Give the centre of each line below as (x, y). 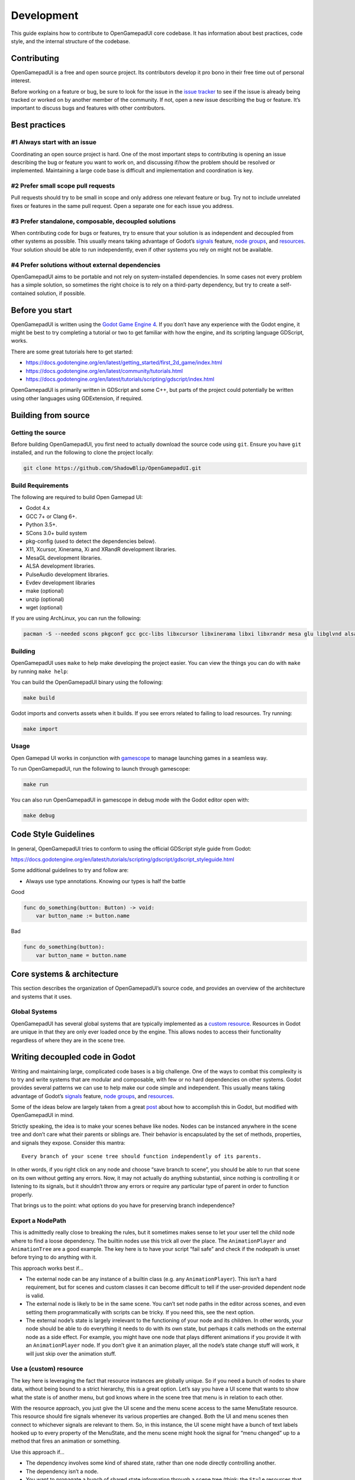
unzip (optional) (45, 599)
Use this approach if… (38, 1452)
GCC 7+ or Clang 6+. (51, 516)
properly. (22, 1194)
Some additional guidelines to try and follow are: (70, 870)
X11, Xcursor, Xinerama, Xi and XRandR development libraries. (101, 549)
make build (39, 698)
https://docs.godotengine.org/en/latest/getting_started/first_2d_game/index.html (124, 363)
